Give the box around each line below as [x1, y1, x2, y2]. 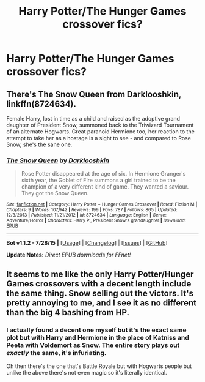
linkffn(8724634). [6, 99, 76, 109]
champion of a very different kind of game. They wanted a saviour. [21, 183, 189, 190]
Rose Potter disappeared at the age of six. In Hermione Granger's [21, 170, 186, 178]
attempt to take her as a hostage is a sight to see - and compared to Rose [6, 135, 191, 141]
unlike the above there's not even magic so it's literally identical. [6, 369, 167, 376]
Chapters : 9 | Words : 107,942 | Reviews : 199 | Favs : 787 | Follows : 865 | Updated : [6, 207, 178, 213]
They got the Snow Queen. [21, 190, 89, 197]
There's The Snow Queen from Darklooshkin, [6, 89, 182, 99]
